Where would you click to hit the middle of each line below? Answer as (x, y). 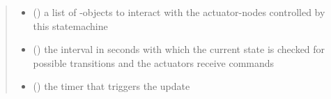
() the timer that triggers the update (111, 86)
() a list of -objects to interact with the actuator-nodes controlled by (179, 12)
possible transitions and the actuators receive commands (154, 62)
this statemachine (70, 25)
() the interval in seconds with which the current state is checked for (179, 49)
